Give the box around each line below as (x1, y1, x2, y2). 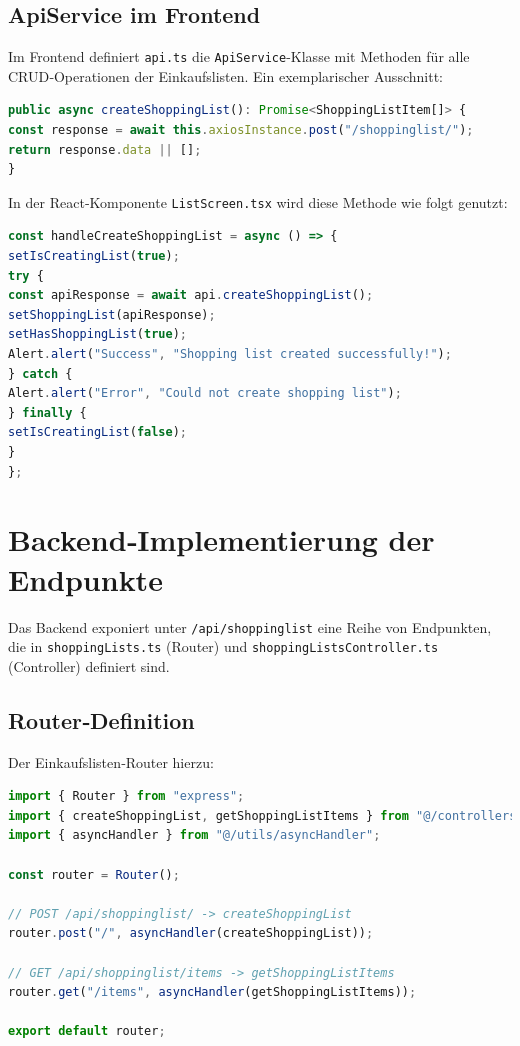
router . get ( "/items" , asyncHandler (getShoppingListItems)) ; (8, 985, 417, 1000)
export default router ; (8, 1024, 166, 1039)
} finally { (8, 405, 87, 420)
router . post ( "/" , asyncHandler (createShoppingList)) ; (8, 926, 374, 941)
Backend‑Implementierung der (8, 519, 435, 560)
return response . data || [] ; (8, 142, 202, 157)
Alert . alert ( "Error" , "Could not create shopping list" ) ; (8, 386, 402, 401)
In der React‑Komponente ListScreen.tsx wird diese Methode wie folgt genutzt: (8, 191, 508, 212)
